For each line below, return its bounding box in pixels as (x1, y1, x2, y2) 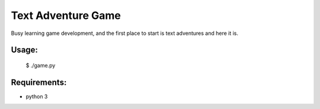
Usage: (11, 45, 39, 55)
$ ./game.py (25, 62, 56, 69)
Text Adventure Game (11, 9, 121, 22)
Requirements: (11, 77, 67, 87)
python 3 (25, 92, 48, 100)
